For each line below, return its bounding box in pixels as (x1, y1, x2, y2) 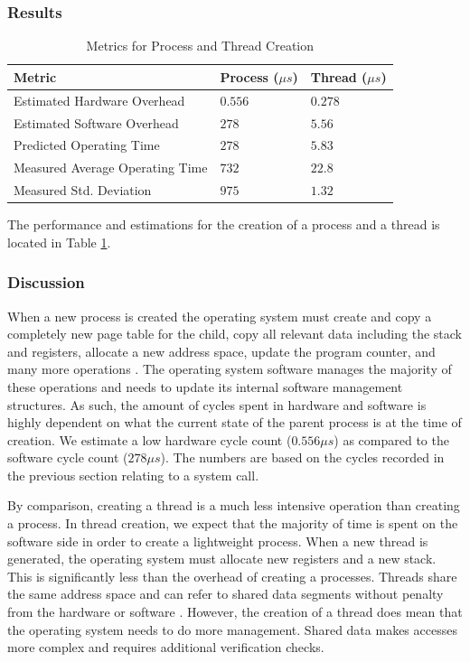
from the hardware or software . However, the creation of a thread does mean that (7, 602, 463, 621)
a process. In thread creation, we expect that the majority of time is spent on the (7, 514, 458, 533)
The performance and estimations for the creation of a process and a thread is (7, 215, 440, 234)
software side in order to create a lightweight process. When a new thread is (7, 531, 428, 550)
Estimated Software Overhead (14, 113, 179, 132)
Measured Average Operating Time (14, 158, 208, 177)
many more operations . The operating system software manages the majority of (7, 359, 452, 378)
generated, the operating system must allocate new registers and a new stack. (7, 549, 437, 568)
